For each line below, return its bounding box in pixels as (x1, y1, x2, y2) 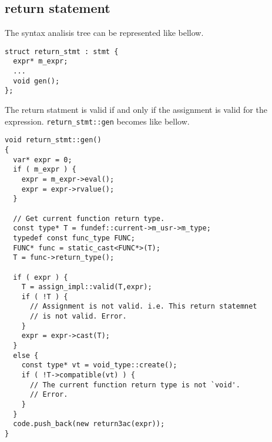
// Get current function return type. (13, 214, 165, 223)
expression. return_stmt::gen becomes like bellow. (5, 115, 190, 127)
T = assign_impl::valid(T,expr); (21, 283, 152, 292)
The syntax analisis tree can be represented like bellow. (5, 26, 204, 39)
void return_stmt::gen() (5, 136, 102, 145)
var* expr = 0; (13, 155, 72, 164)
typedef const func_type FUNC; (13, 233, 135, 242)
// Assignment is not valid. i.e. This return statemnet (29, 302, 257, 311)
